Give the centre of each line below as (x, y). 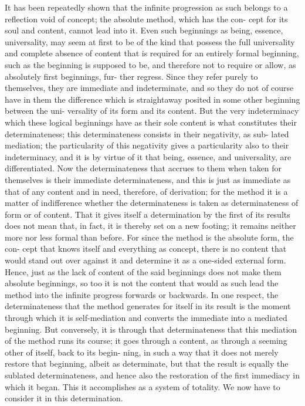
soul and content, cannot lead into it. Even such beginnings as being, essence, (144, 30)
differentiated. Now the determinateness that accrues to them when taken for (143, 168)
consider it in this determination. (64, 398)
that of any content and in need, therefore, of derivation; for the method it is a (146, 191)
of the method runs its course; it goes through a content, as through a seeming (146, 341)
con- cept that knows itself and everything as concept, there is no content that (146, 248)
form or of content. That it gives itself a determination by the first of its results (148, 214)
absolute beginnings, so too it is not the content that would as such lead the (142, 283)
